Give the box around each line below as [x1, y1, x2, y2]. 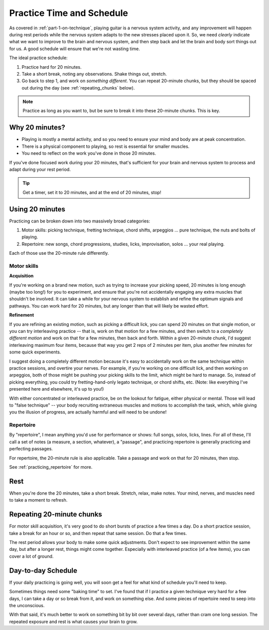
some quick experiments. [9, 349, 61, 355]
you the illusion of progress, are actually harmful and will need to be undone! [9, 409, 167, 415]
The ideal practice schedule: [9, 55, 68, 61]
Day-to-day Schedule [9, 566, 77, 575]
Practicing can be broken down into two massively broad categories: [9, 218, 150, 224]
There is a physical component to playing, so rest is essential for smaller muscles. [21, 143, 190, 149]
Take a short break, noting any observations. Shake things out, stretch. [21, 71, 167, 77]
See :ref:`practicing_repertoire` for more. [9, 464, 93, 470]
